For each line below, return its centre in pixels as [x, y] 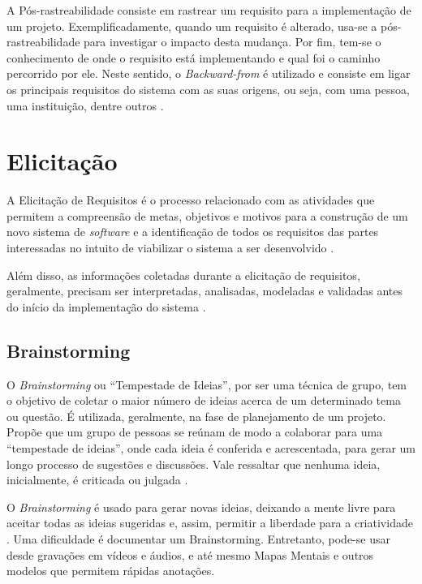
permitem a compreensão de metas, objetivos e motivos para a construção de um [207, 215]
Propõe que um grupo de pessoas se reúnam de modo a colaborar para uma [195, 432]
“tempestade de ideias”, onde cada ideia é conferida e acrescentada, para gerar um [211, 448]
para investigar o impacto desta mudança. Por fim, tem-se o [233, 42]
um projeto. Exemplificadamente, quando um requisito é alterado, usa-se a [192, 26]
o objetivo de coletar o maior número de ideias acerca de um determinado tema [204, 400]
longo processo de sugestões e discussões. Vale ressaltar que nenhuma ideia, [194, 464]
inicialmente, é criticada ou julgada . [97, 480]
